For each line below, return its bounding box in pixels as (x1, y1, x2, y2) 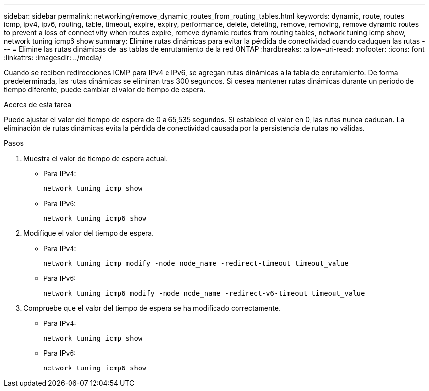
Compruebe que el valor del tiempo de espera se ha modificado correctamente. (24, 304, 281, 312)
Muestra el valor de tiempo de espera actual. (24, 154, 168, 162)
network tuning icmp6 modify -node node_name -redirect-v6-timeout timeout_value (43, 289, 365, 297)
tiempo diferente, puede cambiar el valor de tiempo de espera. (4, 85, 206, 93)
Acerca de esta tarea (4, 100, 71, 109)
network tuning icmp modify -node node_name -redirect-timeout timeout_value (43, 259, 349, 267)
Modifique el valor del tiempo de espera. (24, 229, 154, 237)
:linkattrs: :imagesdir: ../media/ (4, 53, 102, 62)
